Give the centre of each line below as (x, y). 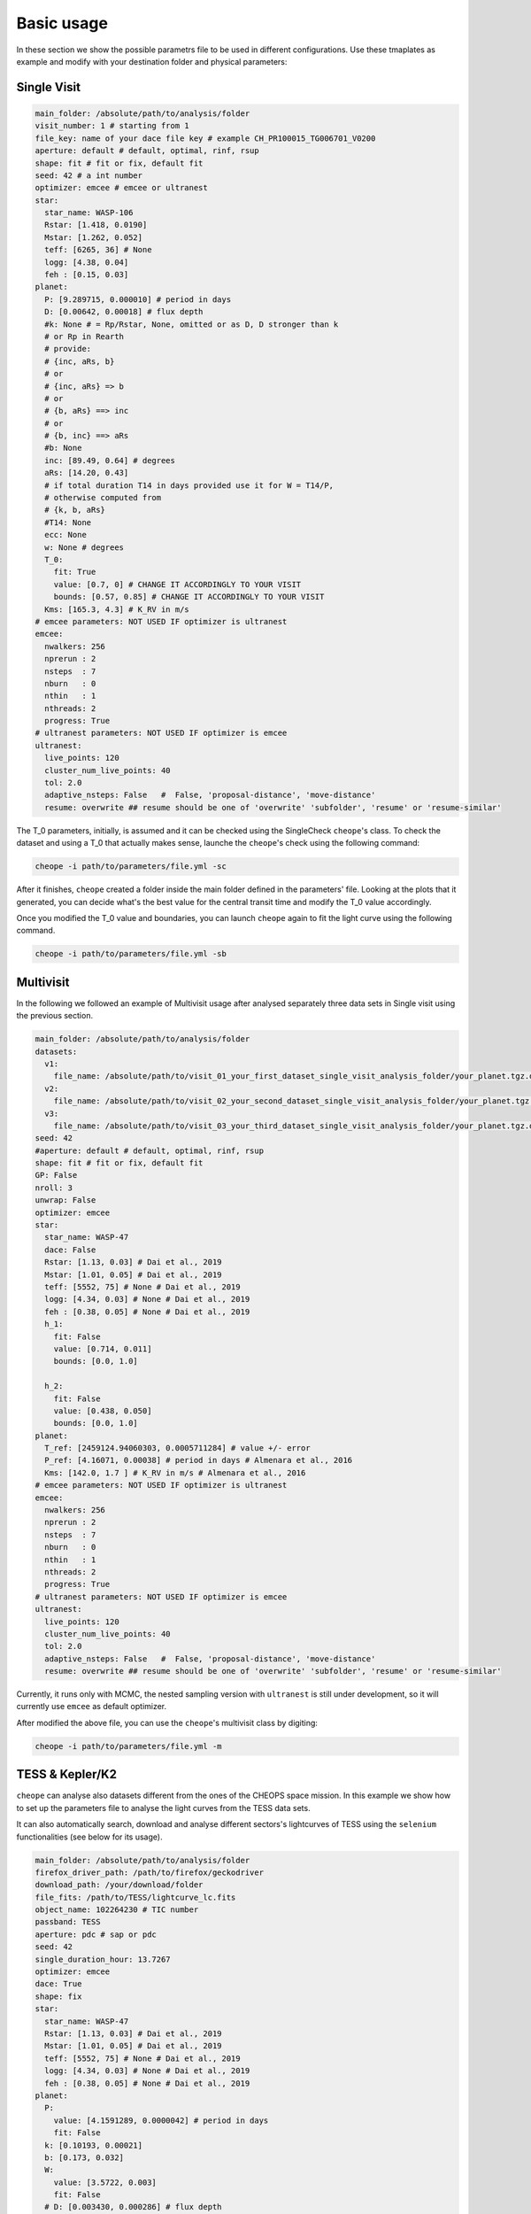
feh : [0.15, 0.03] (87, 275)
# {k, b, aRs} (75, 510)
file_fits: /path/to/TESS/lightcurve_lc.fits (135, 1897)
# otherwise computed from (103, 498)
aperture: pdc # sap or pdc (96, 1934)
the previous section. (54, 1016)
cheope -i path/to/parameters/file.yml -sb (131, 954)
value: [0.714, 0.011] (103, 1349)
